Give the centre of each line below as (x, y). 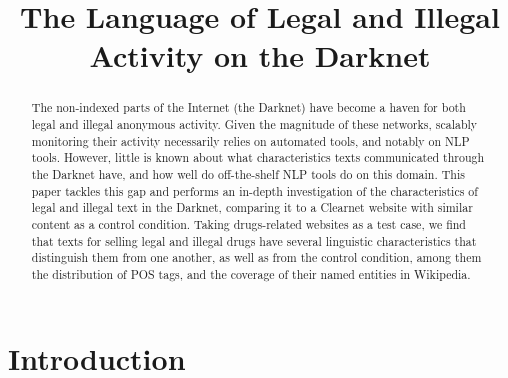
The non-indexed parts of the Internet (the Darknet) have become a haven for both (248, 107)
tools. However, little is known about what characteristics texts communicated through (258, 157)
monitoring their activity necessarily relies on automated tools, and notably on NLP (250, 140)
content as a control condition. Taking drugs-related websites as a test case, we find (248, 223)
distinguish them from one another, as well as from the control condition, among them (256, 257)
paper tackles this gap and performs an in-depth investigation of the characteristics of (254, 190)
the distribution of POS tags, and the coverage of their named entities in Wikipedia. (251, 273)
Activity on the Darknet (260, 55)
